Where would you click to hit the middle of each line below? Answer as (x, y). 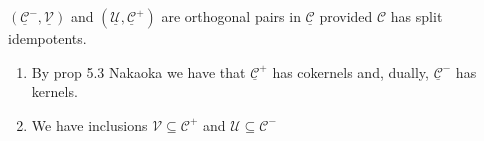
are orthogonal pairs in (231, 16)
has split (416, 16)
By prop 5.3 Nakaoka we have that (138, 71)
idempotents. (47, 38)
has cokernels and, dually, (350, 71)
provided (346, 16)
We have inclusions (89, 124)
